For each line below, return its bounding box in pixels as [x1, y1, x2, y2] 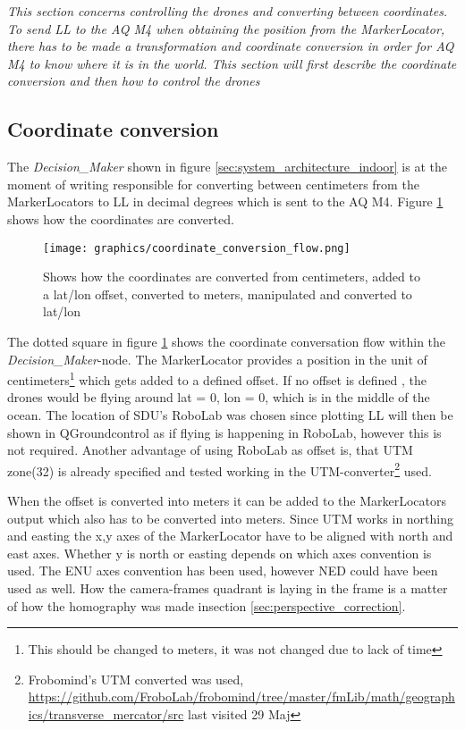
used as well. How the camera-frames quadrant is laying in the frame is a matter [7, 579, 448, 598]
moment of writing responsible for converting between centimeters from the [7, 174, 419, 193]
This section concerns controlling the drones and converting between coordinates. [7, 2, 448, 20]
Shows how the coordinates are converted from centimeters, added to [43, 267, 420, 286]
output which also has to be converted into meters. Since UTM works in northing [7, 508, 454, 527]
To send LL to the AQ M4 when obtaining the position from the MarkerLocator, [7, 19, 445, 38]
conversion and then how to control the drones [7, 71, 260, 90]
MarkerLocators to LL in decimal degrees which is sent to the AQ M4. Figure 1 [7, 192, 444, 211]
